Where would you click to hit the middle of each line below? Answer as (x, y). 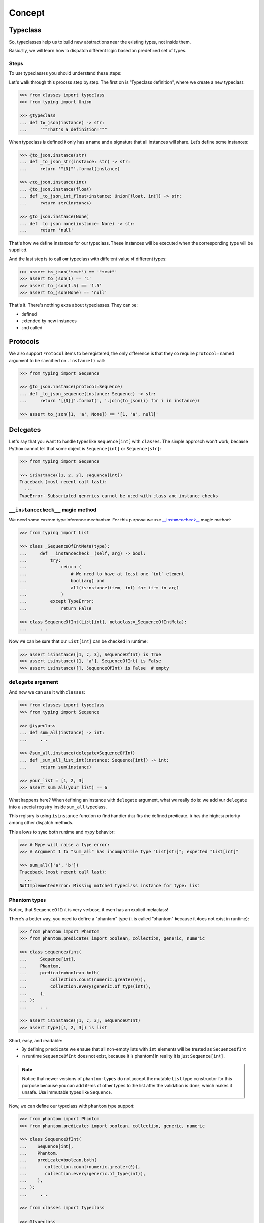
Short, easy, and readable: (35, 1040)
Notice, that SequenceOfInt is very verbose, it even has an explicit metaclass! (89, 909)
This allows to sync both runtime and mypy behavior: (62, 832)
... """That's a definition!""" (63, 129)
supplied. (18, 250)
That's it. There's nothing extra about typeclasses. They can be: (73, 305)
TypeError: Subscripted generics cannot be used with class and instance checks (119, 496)
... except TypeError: (57, 601)
